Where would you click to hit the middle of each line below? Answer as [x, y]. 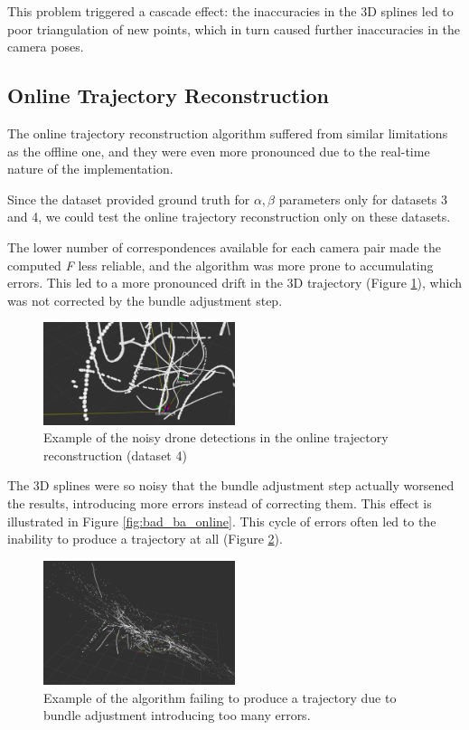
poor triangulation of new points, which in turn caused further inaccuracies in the [234, 28]
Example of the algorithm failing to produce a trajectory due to [220, 697]
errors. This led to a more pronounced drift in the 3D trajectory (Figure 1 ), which [234, 283]
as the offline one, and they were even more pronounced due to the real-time [219, 151]
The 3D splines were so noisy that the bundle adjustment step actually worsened [231, 485]
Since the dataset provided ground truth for [129, 199]
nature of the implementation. [90, 169]
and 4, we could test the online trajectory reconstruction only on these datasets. [229, 217]
